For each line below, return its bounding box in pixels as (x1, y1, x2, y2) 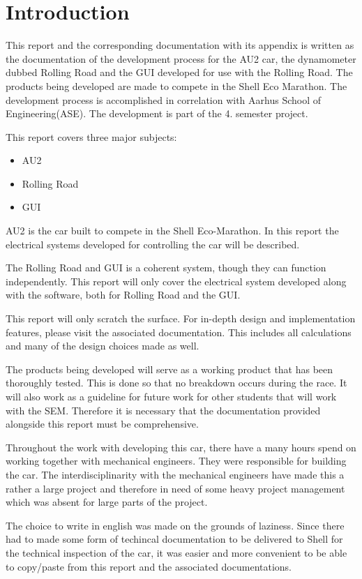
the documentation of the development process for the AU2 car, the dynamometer (6, 51, 356, 66)
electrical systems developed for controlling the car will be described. (6, 236, 300, 251)
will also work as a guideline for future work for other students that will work (6, 389, 337, 403)
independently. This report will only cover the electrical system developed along (6, 273, 347, 288)
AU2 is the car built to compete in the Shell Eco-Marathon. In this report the (6, 223, 339, 238)
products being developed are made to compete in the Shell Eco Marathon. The (6, 78, 347, 93)
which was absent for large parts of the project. (6, 495, 208, 509)
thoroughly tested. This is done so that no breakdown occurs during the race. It (6, 375, 347, 390)
